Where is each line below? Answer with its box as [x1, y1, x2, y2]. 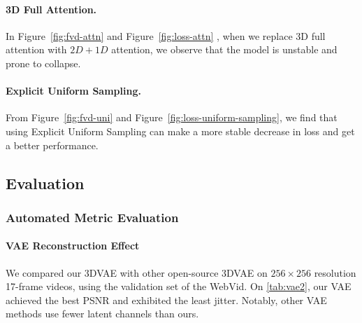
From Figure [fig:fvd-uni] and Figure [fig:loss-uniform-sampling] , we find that [6, 110, 338, 125]
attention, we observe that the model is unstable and [111, 42, 338, 57]
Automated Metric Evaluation [6, 208, 179, 226]
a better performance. [6, 137, 99, 152]
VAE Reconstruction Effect [6, 238, 140, 253]
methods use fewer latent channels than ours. [6, 306, 199, 321]
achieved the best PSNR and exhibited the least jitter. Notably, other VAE [6, 292, 327, 307]
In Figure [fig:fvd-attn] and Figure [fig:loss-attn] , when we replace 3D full [6, 28, 326, 43]
